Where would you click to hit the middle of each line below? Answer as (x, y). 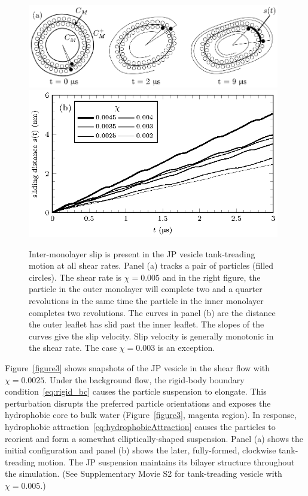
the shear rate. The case (73, 348)
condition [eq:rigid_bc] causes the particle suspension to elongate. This (136, 391)
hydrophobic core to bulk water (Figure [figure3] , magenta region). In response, (151, 415)
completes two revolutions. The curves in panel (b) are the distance (152, 312)
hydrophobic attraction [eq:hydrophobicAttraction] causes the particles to (140, 426)
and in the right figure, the (211, 277)
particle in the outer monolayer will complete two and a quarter (146, 289)
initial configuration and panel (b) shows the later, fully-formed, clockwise (141, 450)
